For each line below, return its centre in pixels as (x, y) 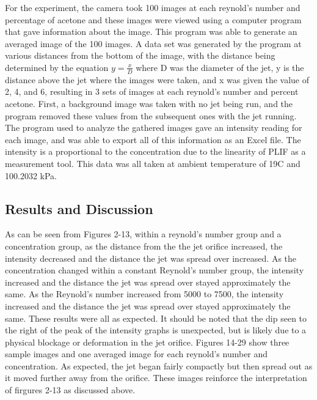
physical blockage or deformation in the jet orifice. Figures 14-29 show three (147, 342)
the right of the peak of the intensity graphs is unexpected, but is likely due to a (156, 330)
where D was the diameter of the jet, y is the (220, 67)
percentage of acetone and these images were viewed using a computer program (153, 19)
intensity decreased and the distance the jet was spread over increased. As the (151, 258)
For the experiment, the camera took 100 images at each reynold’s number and (153, 7)
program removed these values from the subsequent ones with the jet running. (151, 115)
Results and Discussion (79, 208)
